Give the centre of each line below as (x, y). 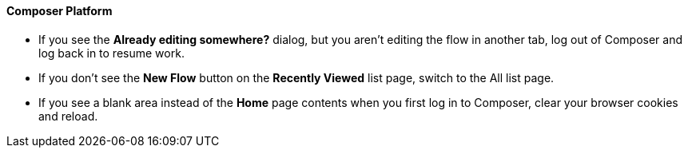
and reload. (68, 116)
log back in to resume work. (111, 53)
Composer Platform (60, 11)
